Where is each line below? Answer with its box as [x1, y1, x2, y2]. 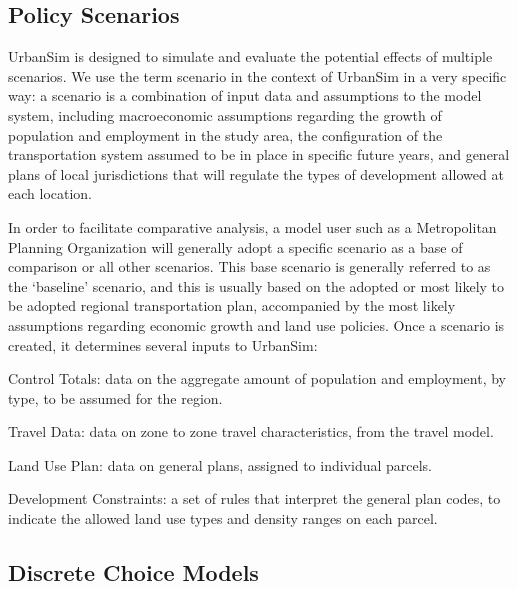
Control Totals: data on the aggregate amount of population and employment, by [8, 368, 506, 389]
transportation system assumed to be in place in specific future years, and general [8, 144, 510, 165]
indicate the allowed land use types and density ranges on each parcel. [8, 508, 438, 529]
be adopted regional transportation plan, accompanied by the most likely [8, 295, 456, 316]
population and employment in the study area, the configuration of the [8, 124, 443, 145]
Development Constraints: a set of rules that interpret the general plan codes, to [8, 488, 501, 509]
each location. [8, 183, 92, 204]
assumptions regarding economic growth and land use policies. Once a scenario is [8, 314, 505, 335]
